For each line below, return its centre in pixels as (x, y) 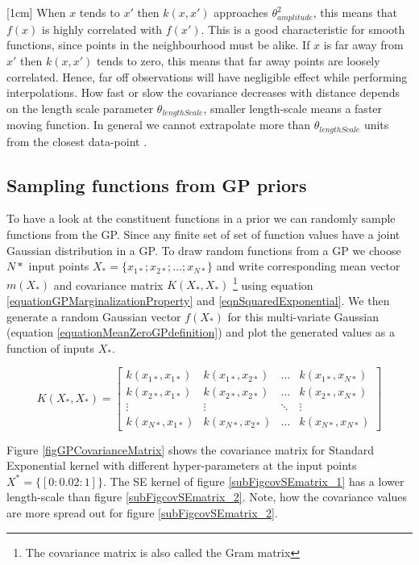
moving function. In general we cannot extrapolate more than (158, 125)
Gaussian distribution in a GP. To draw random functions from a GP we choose (204, 250)
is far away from (363, 45)
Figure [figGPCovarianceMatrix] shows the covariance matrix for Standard (190, 449)
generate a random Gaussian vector (94, 316)
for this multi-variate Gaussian (303, 316)
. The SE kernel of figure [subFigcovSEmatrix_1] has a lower (253, 481)
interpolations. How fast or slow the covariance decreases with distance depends (203, 92)
